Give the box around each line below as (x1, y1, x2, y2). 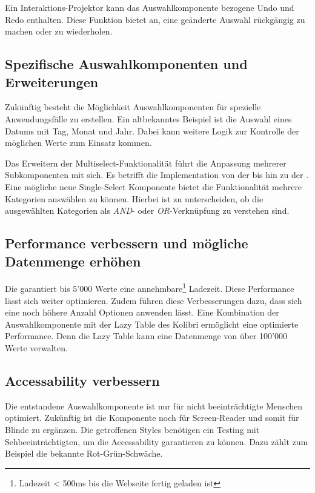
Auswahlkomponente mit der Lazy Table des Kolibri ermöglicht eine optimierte (5, 317, 299, 330)
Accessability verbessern (5, 371, 160, 389)
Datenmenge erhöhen (5, 251, 141, 270)
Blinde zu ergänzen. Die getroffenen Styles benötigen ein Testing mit (5, 423, 260, 435)
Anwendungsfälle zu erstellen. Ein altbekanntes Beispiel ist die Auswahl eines (5, 112, 292, 125)
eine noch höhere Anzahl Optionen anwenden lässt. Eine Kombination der (5, 306, 279, 319)
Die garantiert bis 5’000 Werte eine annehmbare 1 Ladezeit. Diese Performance (5, 280, 294, 294)
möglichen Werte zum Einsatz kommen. (5, 136, 152, 149)
